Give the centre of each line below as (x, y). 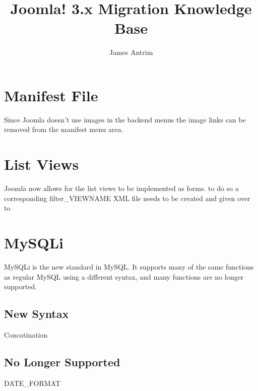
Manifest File (51, 95)
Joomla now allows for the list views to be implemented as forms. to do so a (121, 188)
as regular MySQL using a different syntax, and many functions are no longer (124, 276)
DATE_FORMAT (33, 383)
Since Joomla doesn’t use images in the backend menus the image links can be (125, 119)
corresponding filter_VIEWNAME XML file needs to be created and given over (127, 198)
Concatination (26, 335)
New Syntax (37, 314)
